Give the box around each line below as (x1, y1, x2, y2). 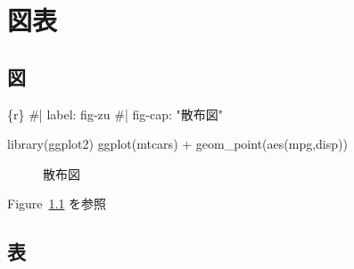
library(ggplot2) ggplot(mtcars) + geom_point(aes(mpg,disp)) (7, 134, 348, 153)
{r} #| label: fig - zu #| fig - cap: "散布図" (7, 104, 223, 123)
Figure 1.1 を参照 (7, 194, 107, 213)
